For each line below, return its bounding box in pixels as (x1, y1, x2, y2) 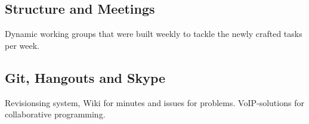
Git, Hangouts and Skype (5, 68, 166, 86)
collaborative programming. (5, 108, 106, 120)
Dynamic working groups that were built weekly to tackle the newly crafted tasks (5, 27, 302, 40)
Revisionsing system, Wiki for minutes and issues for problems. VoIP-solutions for (5, 96, 304, 108)
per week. (5, 39, 39, 51)
